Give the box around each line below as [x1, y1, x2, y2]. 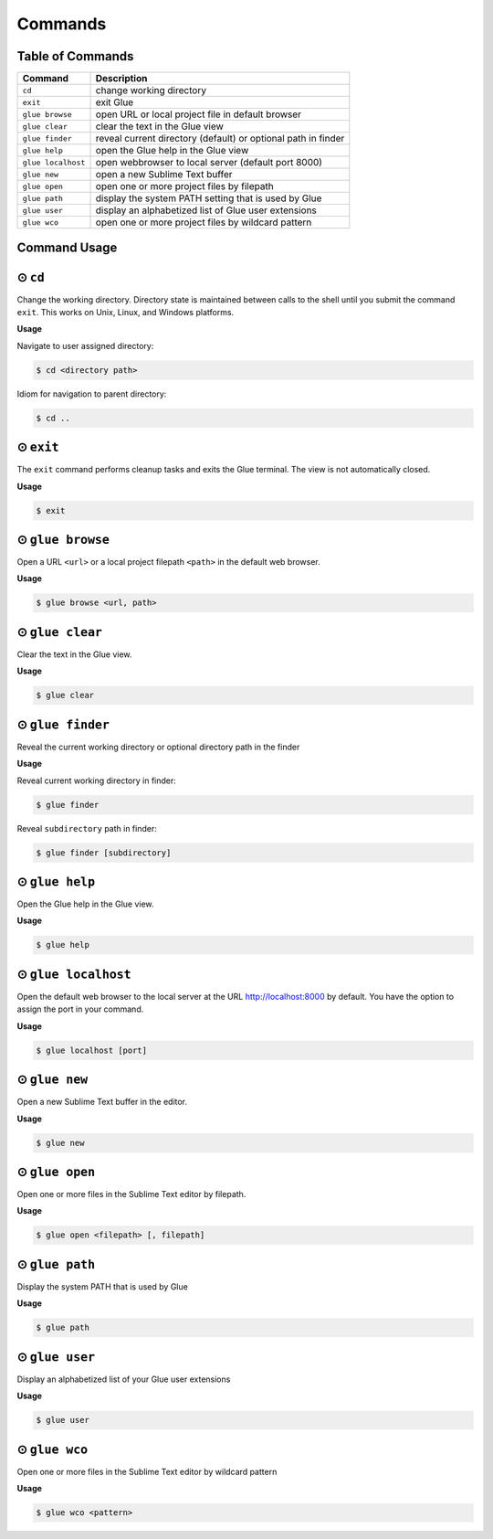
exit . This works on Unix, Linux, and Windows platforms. [16, 306, 235, 317]
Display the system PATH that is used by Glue [16, 1280, 189, 1292]
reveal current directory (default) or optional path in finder [95, 133, 345, 145]
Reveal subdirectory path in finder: [16, 823, 157, 833]
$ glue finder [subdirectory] [36, 847, 172, 858]
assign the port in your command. [16, 1003, 144, 1014]
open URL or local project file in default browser [95, 108, 301, 121]
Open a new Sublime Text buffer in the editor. [16, 1097, 187, 1108]
